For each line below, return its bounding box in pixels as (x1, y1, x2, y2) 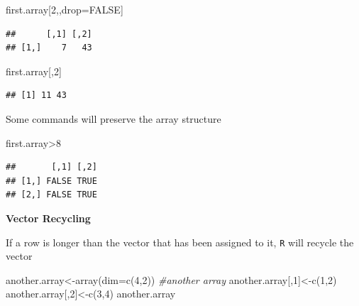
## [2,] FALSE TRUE (6, 190, 97, 200)
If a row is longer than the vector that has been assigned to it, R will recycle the (6, 234, 354, 249)
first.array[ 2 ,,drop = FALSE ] (6, 2, 123, 16)
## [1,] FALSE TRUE (6, 175, 97, 186)
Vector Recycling (6, 210, 91, 225)
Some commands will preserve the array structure (6, 111, 221, 126)
